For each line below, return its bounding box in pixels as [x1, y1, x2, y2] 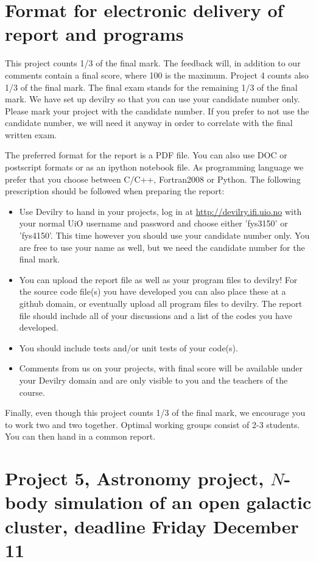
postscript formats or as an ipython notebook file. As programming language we [5, 161, 304, 174]
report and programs [5, 21, 184, 46]
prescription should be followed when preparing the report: [5, 184, 225, 197]
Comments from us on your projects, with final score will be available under [19, 362, 303, 374]
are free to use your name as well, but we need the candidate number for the [19, 241, 305, 253]
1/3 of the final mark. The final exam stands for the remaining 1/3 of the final [5, 80, 298, 93]
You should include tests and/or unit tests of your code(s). [19, 341, 238, 354]
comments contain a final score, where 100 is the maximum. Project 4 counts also [5, 68, 309, 81]
